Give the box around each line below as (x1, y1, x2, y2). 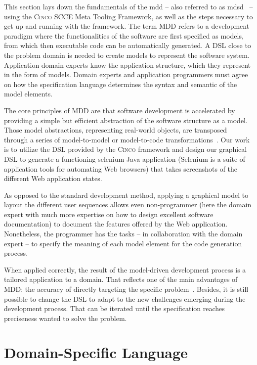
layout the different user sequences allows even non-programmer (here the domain (4, 199, 252, 210)
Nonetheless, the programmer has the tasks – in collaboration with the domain (4, 228, 243, 239)
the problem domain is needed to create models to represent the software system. (4, 49, 250, 60)
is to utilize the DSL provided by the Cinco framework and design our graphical (4, 144, 247, 154)
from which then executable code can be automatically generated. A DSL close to (4, 40, 251, 50)
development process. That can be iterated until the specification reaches (4, 303, 225, 314)
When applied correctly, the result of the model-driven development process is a (4, 264, 246, 274)
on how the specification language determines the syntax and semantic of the (4, 79, 237, 89)
